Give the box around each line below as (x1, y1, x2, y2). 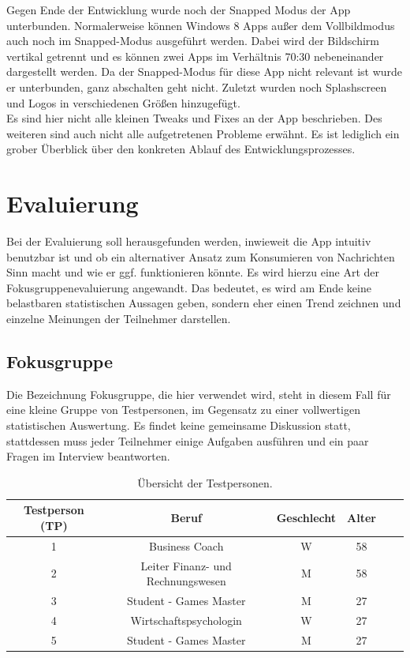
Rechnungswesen (146, 573, 226, 589)
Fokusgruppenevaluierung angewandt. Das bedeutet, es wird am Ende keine (6, 279, 371, 295)
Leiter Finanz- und (140, 557, 232, 573)
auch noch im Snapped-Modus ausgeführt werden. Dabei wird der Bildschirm (6, 32, 379, 49)
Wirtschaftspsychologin (130, 611, 242, 628)
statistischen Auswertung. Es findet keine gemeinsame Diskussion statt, (6, 417, 351, 434)
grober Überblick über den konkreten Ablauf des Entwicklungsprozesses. (6, 141, 356, 157)
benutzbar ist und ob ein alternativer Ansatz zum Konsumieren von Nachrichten (6, 248, 395, 265)
